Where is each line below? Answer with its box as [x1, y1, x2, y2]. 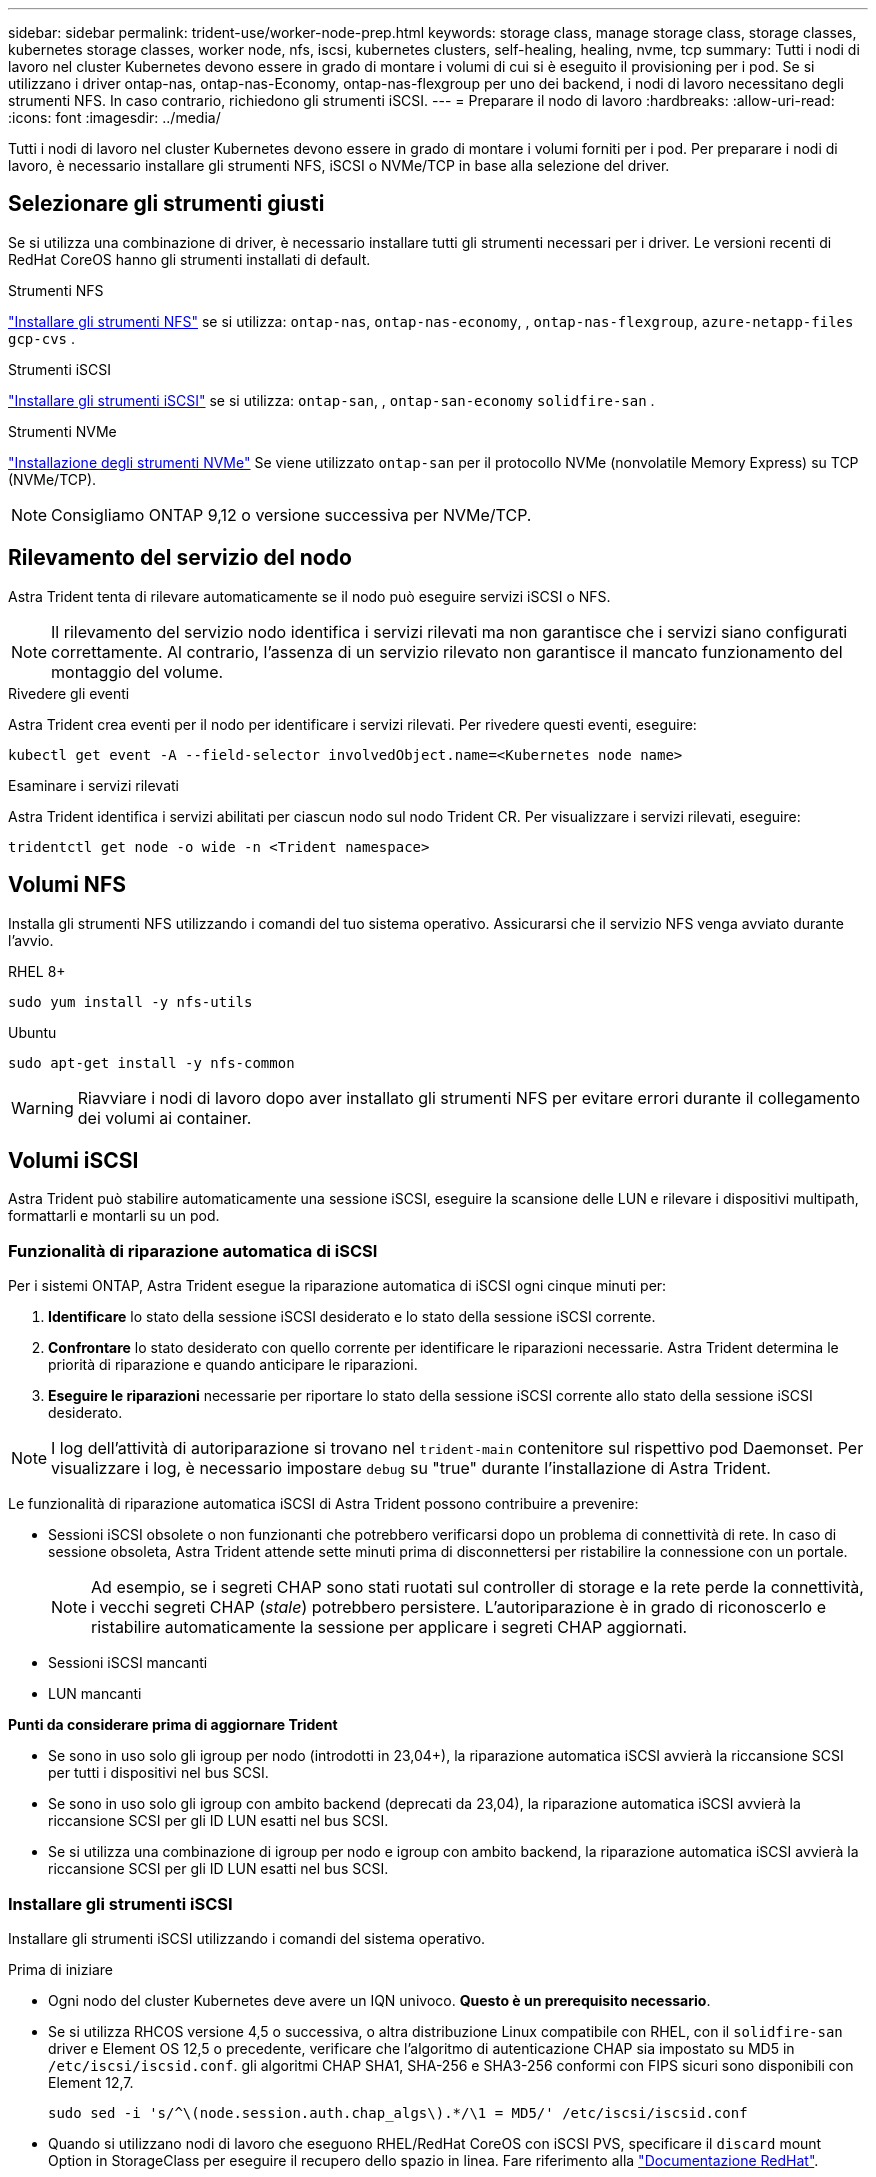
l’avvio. [8, 931, 54, 949]
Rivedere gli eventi [8, 684, 130, 702]
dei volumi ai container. [77, 1107, 252, 1128]
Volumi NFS [8, 872, 126, 898]
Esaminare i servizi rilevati [8, 776, 179, 794]
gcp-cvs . [8, 329, 75, 347]
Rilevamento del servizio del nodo [8, 545, 352, 571]
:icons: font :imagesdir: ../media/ [8, 109, 221, 126]
